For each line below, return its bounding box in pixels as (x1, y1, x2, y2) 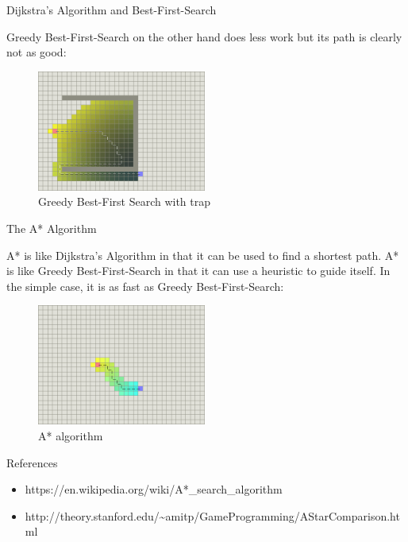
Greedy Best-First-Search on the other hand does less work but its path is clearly (6, 28, 402, 45)
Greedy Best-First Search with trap (38, 193, 211, 210)
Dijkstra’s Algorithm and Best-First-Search (6, 2, 217, 17)
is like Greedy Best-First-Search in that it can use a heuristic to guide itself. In (6, 262, 391, 279)
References (6, 454, 58, 470)
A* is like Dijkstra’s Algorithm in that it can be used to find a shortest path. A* (6, 246, 399, 263)
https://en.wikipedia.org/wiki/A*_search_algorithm (25, 481, 283, 497)
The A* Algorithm (6, 219, 97, 236)
